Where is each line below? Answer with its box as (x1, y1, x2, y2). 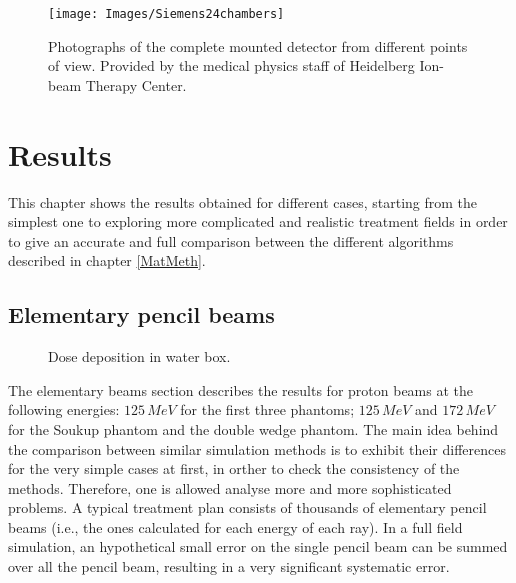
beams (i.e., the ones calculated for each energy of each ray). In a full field (8, 516, 463, 537)
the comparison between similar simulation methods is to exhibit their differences (8, 438, 506, 459)
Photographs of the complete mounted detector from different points (48, 35, 468, 56)
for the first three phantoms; (180, 399, 355, 420)
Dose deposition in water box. (48, 346, 231, 367)
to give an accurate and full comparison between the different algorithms (8, 230, 454, 251)
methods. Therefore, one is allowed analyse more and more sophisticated (8, 477, 452, 498)
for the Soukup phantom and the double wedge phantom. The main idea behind (8, 418, 499, 439)
